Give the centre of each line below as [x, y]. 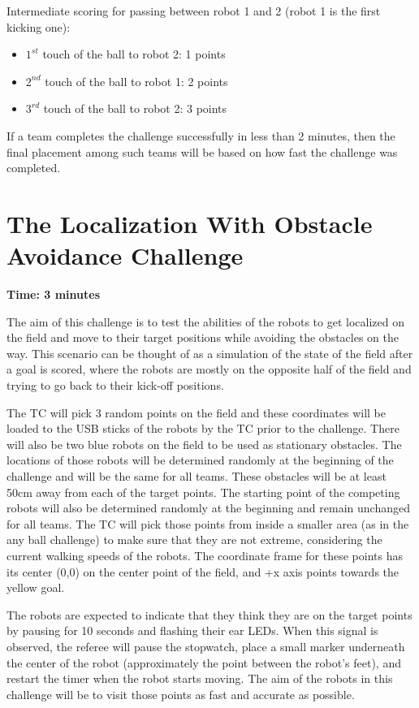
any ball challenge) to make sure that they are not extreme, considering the [194, 540]
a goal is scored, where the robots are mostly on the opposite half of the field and [209, 369]
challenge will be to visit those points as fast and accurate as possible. [181, 694]
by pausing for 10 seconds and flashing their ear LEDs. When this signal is [192, 630]
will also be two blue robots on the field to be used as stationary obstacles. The [204, 444]
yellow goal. [36, 587]
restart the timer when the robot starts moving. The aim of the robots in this [200, 678]
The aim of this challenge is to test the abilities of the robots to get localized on [205, 321]
